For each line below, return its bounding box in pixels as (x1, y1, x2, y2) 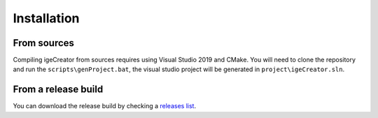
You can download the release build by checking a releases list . (13, 102, 196, 110)
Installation (13, 10, 80, 26)
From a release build (13, 84, 104, 96)
